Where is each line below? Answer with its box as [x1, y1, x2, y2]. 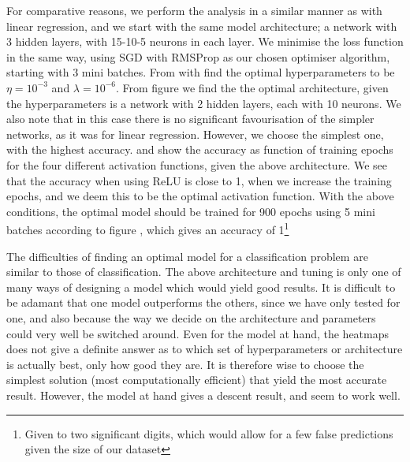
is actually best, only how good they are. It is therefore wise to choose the [6, 356, 364, 372]
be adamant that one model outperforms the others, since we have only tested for [6, 294, 401, 311]
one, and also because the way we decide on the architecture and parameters [6, 309, 376, 326]
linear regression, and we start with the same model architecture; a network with [6, 17, 397, 34]
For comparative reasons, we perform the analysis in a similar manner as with [6, 2, 382, 18]
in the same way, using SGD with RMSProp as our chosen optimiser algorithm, [6, 48, 390, 65]
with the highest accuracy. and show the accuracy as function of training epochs [6, 141, 393, 158]
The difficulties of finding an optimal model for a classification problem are [6, 248, 368, 264]
